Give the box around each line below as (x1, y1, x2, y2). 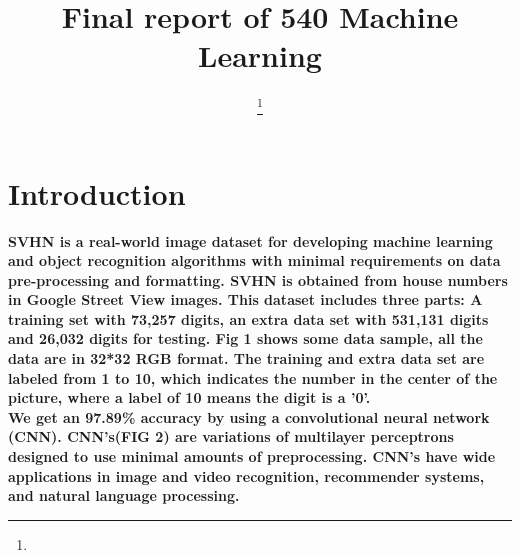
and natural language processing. (8, 485, 240, 506)
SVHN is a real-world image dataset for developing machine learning (8, 230, 493, 251)
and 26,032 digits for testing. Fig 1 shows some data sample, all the (8, 328, 483, 349)
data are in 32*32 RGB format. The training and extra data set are (8, 348, 485, 369)
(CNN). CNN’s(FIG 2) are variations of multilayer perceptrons (8, 426, 454, 447)
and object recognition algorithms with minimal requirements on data (8, 250, 501, 271)
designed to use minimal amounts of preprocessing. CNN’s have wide (8, 446, 496, 467)
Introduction (8, 172, 186, 213)
